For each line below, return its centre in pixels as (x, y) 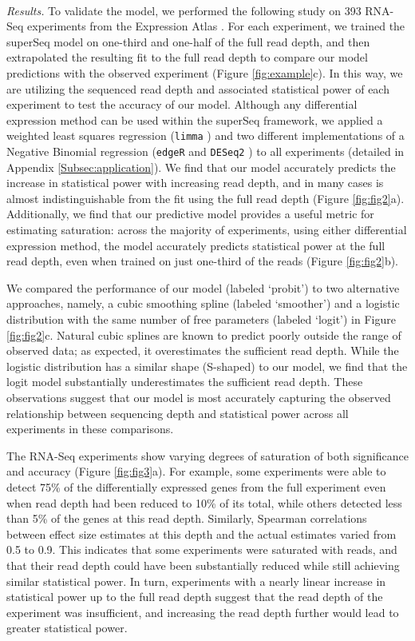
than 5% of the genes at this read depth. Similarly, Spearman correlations (187, 518)
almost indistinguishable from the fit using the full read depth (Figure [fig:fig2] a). (206, 198)
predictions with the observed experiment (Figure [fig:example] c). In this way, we (205, 72)
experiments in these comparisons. (90, 429)
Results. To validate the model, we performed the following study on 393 (184, 10)
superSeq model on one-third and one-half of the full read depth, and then (188, 41)
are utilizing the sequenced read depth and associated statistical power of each (198, 88)
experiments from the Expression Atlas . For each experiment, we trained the (216, 26)
